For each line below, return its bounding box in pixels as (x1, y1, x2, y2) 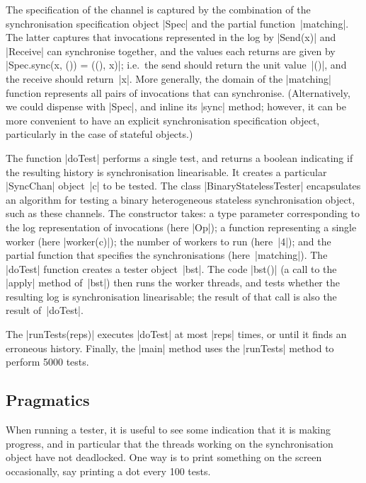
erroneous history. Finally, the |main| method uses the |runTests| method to (6, 340, 334, 355)
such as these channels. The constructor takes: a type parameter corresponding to (6, 206, 360, 221)
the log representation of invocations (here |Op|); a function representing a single (6, 219, 357, 234)
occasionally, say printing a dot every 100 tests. (6, 463, 211, 478)
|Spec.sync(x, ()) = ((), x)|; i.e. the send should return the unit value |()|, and (6, 57, 347, 72)
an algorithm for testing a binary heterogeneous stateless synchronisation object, (6, 192, 355, 206)
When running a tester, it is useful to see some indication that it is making (6, 422, 331, 437)
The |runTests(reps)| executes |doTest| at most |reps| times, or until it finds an (6, 327, 347, 342)
